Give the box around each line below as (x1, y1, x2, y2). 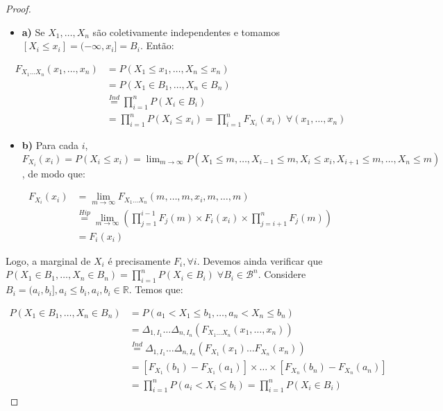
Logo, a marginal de (6, 253, 91, 268)
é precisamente (108, 253, 171, 268)
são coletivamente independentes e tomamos (92, 24, 280, 39)
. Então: (140, 38, 174, 53)
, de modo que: (22, 166, 85, 180)
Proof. (6, 1, 31, 15)
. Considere (258, 267, 306, 281)
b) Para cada (22, 138, 78, 152)
